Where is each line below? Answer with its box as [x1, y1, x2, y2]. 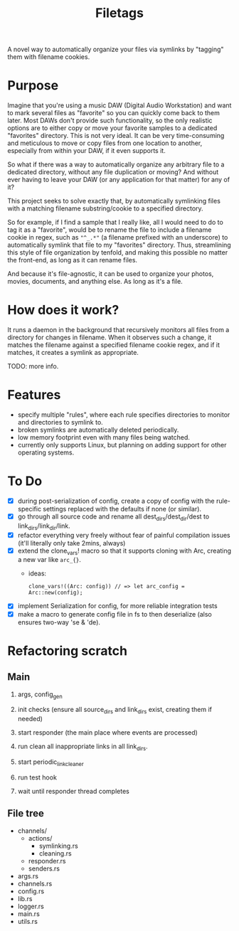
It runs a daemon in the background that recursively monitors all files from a [7, 326, 230, 334]
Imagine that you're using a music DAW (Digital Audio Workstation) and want [7, 101, 232, 110]
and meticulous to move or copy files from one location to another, [7, 139, 203, 147]
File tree [7, 807, 44, 819]
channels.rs [17, 879, 53, 888]
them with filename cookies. [7, 53, 90, 61]
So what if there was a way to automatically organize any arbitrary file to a [7, 160, 225, 169]
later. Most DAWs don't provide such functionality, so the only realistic [7, 116, 213, 125]
